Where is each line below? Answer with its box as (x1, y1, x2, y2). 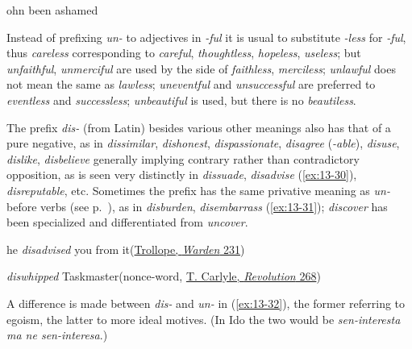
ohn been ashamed (6, 2, 98, 18)
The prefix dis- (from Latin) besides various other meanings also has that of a (6, 118, 391, 135)
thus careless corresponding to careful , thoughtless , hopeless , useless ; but (6, 44, 361, 61)
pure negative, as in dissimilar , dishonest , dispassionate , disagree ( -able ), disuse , (6, 135, 400, 152)
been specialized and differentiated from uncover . (6, 214, 248, 231)
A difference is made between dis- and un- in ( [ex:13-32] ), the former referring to (6, 294, 406, 311)
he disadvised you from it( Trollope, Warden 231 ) (6, 240, 245, 257)
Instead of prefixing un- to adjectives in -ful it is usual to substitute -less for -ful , (6, 28, 406, 45)
